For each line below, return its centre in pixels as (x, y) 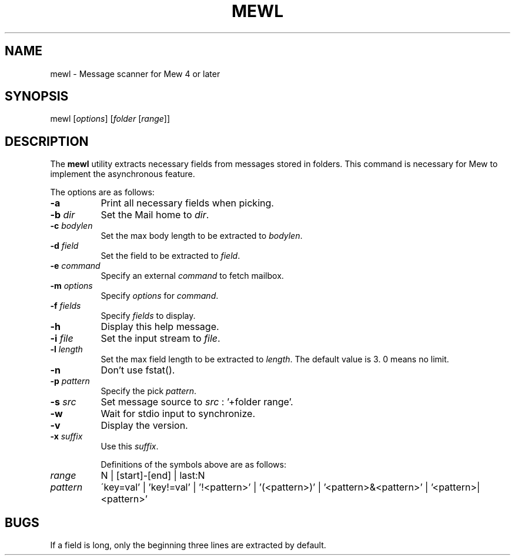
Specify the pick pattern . (149, 391)
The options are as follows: (102, 192)
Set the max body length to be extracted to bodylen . (202, 236)
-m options (71, 286)
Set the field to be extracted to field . (170, 256)
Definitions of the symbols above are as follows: (193, 465)
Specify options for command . (160, 296)
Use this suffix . (130, 446)
